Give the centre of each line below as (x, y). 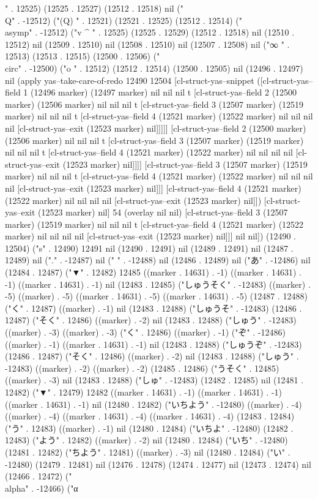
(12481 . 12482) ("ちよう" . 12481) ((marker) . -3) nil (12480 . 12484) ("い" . (148, 452)
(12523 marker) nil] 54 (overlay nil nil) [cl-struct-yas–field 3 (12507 (163, 212)
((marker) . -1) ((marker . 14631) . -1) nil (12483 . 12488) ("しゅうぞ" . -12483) (153, 344)
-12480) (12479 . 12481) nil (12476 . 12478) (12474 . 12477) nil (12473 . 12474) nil (158, 464)
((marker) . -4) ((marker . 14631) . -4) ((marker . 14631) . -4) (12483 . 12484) (150, 416)
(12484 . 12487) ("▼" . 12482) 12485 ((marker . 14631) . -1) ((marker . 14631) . (153, 272)
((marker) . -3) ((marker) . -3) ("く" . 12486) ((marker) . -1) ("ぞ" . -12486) (146, 332)
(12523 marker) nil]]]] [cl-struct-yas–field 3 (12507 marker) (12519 (185, 164)
